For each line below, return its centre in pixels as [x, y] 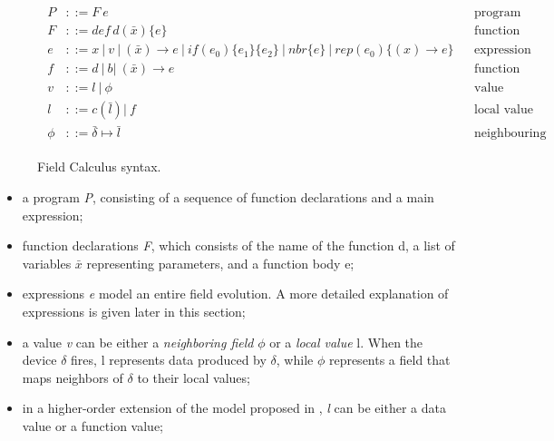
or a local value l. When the [346, 342]
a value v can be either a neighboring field [138, 342]
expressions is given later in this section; [134, 312]
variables [47, 263]
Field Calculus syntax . [99, 167]
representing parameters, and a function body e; [220, 263]
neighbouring [510, 134]
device [39, 360]
